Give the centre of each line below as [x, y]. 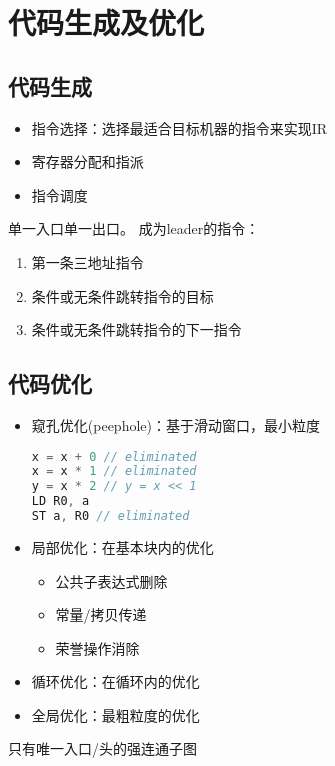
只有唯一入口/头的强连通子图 [102, 748]
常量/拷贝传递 [101, 614]
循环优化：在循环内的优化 [115, 681]
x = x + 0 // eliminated [114, 456]
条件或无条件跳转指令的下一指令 [136, 329]
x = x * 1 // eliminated [114, 471]
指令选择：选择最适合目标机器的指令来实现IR [179, 127]
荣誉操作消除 [97, 647]
